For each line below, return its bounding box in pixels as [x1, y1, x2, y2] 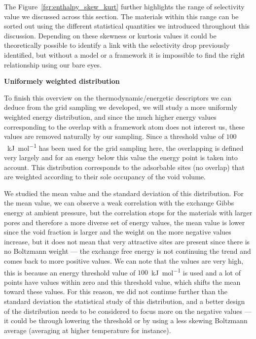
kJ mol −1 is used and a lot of [151, 266, 241, 277]
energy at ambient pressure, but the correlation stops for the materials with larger [4, 207, 253, 217]
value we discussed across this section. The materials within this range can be [4, 11, 239, 21]
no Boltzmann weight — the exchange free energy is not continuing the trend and [4, 246, 251, 256]
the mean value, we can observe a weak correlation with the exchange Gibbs [4, 198, 234, 208]
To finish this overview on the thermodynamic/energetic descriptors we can [4, 92, 231, 102]
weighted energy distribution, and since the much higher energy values [4, 111, 217, 122]
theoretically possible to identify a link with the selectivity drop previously [4, 40, 230, 50]
